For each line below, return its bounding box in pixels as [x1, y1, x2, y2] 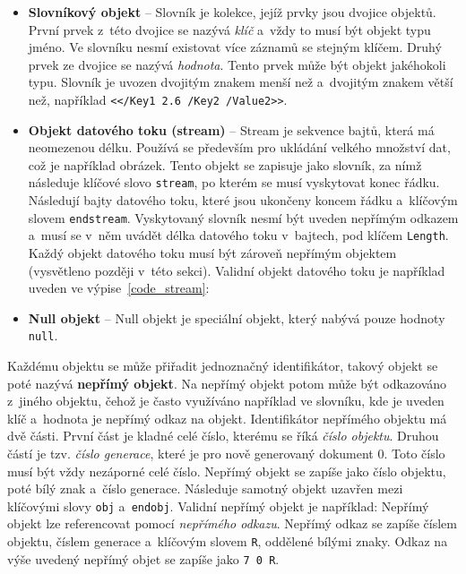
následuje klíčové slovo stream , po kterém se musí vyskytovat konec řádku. [28, 173, 440, 192]
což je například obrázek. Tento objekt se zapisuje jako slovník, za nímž [28, 155, 422, 174]
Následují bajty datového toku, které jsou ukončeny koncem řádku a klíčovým [28, 191, 458, 210]
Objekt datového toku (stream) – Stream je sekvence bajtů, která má [28, 120, 435, 139]
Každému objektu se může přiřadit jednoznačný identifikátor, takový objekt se [7, 356, 438, 374]
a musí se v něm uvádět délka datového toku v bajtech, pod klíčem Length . [28, 226, 449, 244]
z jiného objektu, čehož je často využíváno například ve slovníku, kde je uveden [7, 391, 444, 410]
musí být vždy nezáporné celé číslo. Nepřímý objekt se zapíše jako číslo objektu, [7, 461, 446, 480]
